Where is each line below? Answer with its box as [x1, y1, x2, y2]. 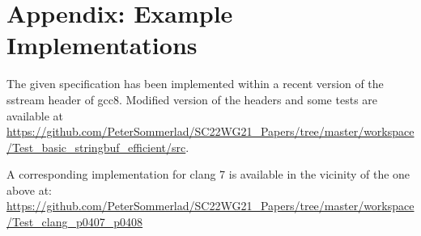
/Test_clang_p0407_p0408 [6, 213, 143, 230]
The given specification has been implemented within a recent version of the [6, 75, 384, 92]
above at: [6, 181, 52, 198]
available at [6, 107, 63, 124]
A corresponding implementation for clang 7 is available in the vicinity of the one [6, 166, 410, 183]
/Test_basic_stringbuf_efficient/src [6, 138, 186, 155]
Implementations [6, 28, 198, 61]
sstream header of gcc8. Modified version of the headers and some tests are [6, 91, 378, 107]
